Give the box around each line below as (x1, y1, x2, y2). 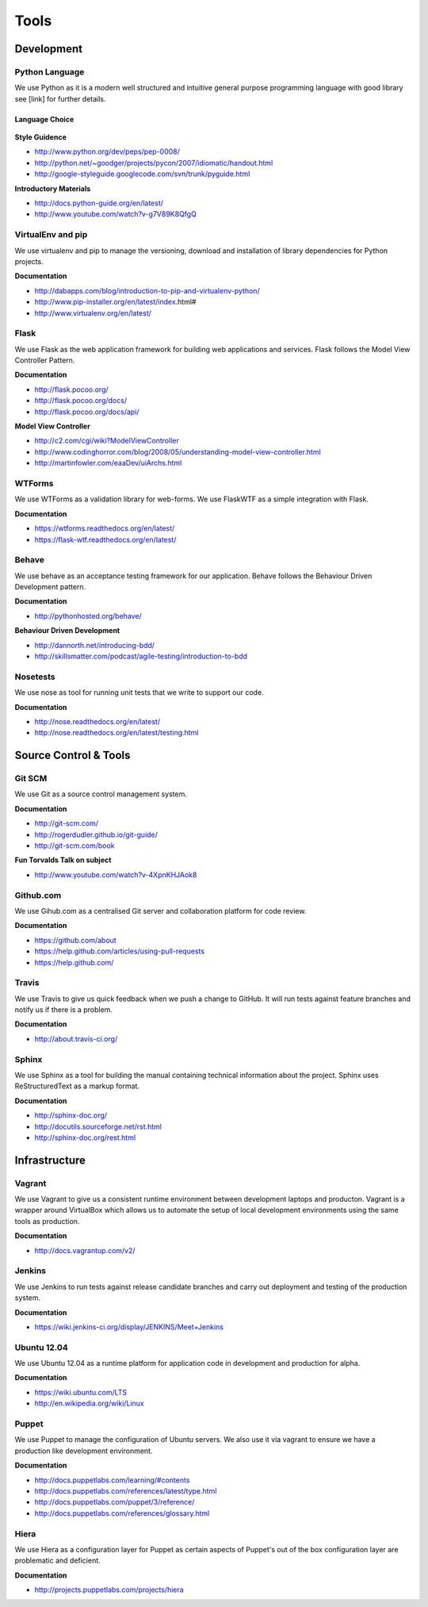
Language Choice (14, 114, 75, 124)
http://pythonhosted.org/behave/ (34, 611, 142, 620)
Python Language (14, 66, 85, 77)
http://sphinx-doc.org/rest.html (34, 1133, 136, 1142)
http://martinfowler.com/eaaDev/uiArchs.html (34, 458, 182, 468)
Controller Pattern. (14, 355, 75, 365)
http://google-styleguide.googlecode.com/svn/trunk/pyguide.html (34, 169, 250, 178)
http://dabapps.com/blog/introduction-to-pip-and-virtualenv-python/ (34, 286, 261, 295)
